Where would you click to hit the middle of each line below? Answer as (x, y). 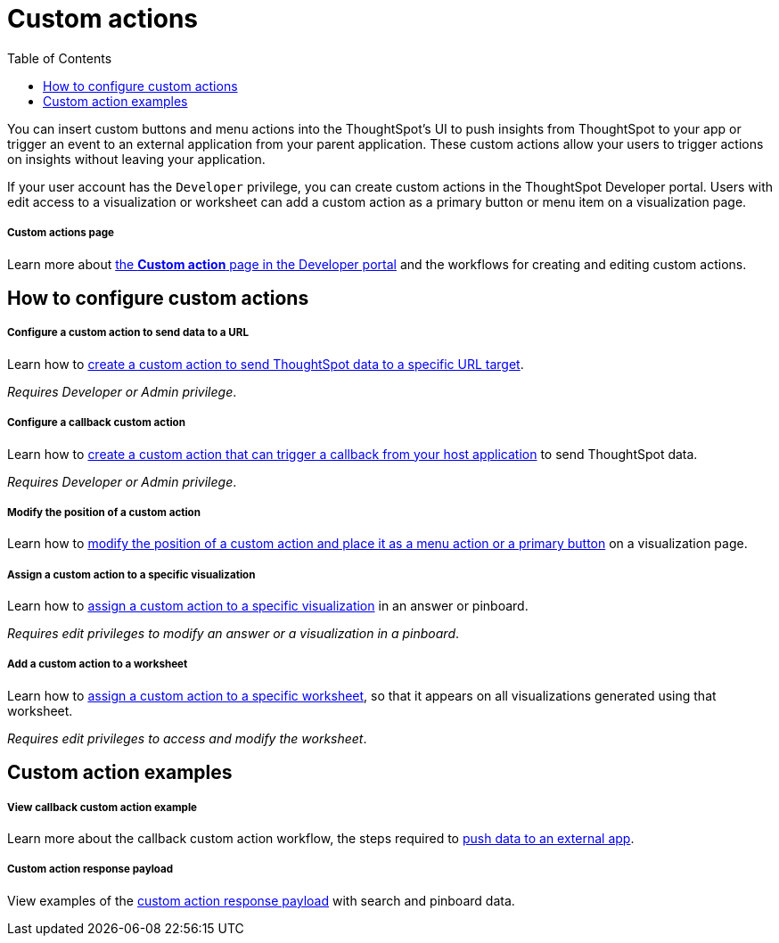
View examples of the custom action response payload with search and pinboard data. (261, 900)
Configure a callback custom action (96, 423)
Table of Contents (60, 58)
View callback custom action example (102, 807)
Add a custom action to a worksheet (98, 664)
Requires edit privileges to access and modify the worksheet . (187, 738)
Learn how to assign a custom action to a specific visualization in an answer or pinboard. (268, 606)
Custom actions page (61, 233)
